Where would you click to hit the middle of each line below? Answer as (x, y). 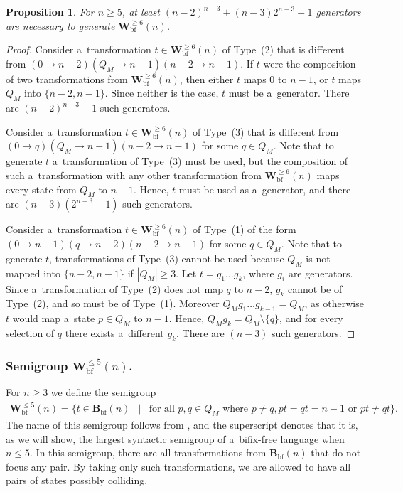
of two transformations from (67, 79)
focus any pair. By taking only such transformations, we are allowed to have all (178, 466)
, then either (206, 79)
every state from (41, 189)
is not (318, 258)
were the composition (310, 63)
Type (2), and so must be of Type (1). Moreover (113, 303)
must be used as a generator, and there (265, 189)
